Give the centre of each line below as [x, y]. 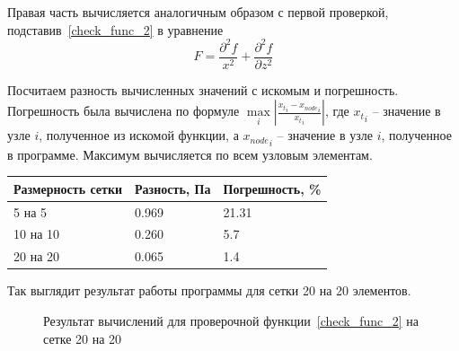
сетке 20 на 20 [83, 338]
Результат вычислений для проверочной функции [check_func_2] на [231, 320]
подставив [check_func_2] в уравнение [115, 29]
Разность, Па [173, 188]
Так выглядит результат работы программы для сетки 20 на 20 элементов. [209, 290]
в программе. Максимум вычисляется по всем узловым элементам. [190, 154]
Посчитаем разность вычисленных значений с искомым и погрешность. [203, 89]
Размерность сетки [68, 188]
